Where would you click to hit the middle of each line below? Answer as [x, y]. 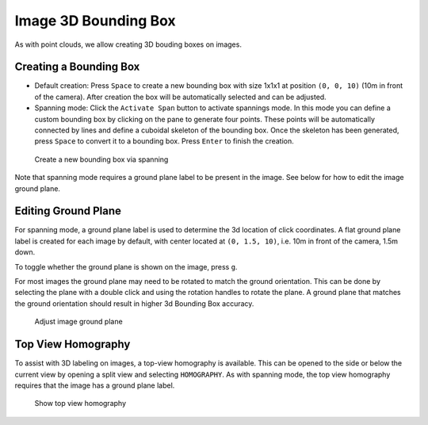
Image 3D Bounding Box [95, 21]
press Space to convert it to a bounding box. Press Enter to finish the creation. [164, 141]
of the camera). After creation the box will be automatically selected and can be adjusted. [180, 97]
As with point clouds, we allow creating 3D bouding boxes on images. [128, 44]
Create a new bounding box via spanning [101, 159]
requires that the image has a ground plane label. [95, 385]
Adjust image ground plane [78, 322]
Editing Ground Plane [68, 211]
